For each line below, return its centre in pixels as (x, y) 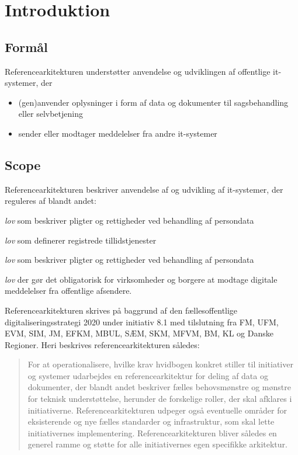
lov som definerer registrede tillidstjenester (81, 240)
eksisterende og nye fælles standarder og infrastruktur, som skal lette (151, 421)
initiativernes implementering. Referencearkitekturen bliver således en (152, 433)
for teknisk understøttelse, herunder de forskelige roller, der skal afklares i (160, 399)
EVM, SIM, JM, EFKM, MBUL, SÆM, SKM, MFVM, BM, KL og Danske (139, 333)
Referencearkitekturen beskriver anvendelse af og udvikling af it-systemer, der (144, 189)
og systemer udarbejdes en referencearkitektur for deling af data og (148, 375)
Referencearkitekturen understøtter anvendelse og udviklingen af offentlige (138, 71)
